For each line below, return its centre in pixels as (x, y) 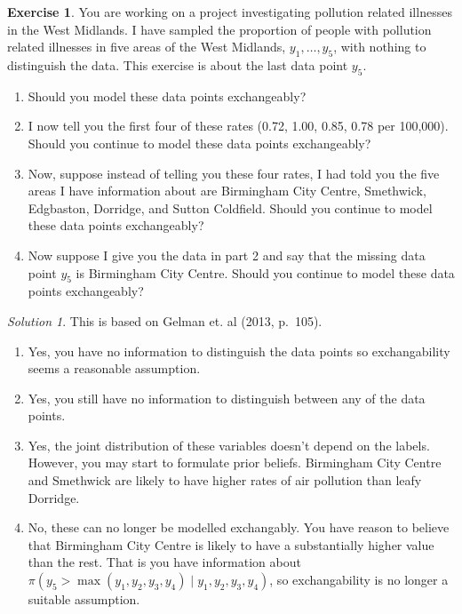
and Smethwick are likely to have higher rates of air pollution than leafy (225, 480)
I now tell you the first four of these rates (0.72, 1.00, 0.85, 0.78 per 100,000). (238, 126)
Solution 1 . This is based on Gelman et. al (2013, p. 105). (165, 320)
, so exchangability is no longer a (359, 580)
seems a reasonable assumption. (114, 368)
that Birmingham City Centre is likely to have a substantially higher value (231, 544)
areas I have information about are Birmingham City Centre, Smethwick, (227, 191)
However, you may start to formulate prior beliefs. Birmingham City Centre (235, 462)
